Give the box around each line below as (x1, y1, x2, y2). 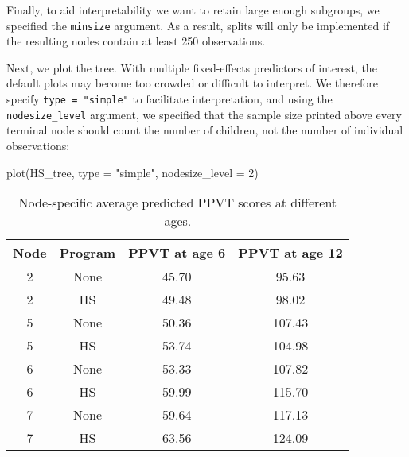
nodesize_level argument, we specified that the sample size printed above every (6, 106, 402, 122)
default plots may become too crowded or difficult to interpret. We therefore (6, 75, 378, 91)
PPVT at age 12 (238, 243, 343, 262)
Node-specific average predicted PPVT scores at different (18, 193, 337, 212)
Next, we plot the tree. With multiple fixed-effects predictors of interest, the (6, 59, 377, 76)
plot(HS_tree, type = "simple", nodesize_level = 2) (6, 164, 259, 180)
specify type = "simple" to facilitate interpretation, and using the (6, 91, 333, 107)
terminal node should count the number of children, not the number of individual (6, 122, 403, 138)
